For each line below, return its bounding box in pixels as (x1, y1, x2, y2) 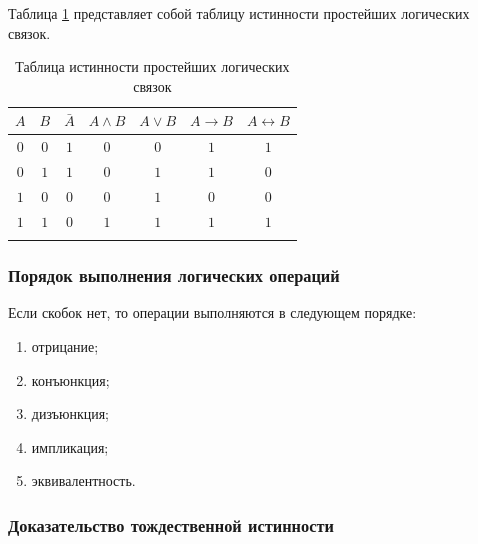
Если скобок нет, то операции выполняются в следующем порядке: (8, 302, 417, 323)
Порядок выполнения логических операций (8, 263, 340, 288)
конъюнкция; (31, 369, 110, 390)
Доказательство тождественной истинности (8, 512, 334, 537)
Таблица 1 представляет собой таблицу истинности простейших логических (8, 3, 470, 23)
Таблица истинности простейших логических (15, 56, 290, 77)
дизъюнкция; (31, 403, 110, 424)
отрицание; (31, 335, 99, 356)
